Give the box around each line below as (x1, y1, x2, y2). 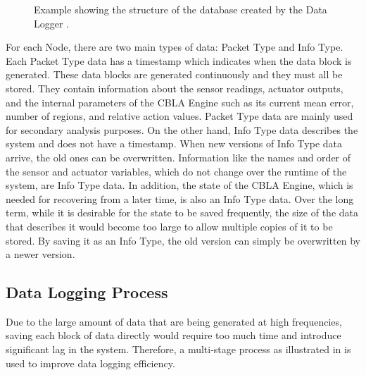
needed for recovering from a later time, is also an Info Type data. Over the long (6, 191, 354, 206)
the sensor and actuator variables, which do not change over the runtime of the (6, 164, 347, 178)
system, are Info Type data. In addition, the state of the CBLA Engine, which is (6, 178, 353, 192)
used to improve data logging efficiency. (6, 355, 175, 370)
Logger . (34, 16, 70, 30)
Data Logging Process (6, 281, 168, 303)
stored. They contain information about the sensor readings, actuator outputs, (6, 80, 343, 95)
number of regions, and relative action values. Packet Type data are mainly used (6, 109, 353, 123)
